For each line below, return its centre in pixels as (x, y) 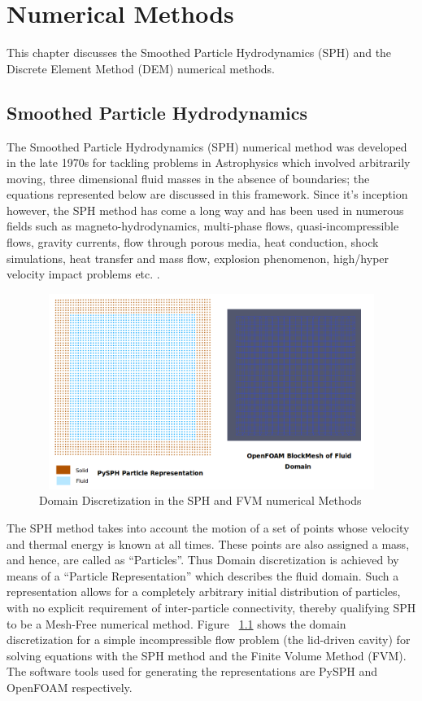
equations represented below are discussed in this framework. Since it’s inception (207, 194)
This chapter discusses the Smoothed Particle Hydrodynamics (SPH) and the (199, 53)
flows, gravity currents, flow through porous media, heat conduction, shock (193, 242)
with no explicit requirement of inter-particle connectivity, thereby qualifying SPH (211, 608)
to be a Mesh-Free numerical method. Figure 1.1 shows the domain (176, 623)
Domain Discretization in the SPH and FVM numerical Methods (200, 500)
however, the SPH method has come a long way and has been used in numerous (205, 210)
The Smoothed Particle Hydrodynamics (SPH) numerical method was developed (207, 146)
